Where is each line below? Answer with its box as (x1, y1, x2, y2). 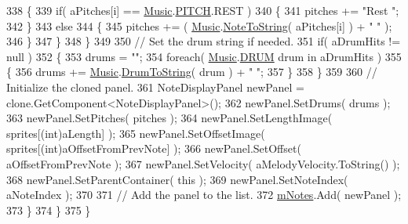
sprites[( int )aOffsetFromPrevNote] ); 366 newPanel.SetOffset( (6, 140, 301, 157)
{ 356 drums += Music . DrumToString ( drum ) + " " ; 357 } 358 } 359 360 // (6, 63, 377, 80)
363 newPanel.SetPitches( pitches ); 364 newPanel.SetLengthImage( (6, 110, 333, 126)
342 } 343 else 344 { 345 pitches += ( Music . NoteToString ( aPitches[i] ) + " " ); (6, 17, 392, 34)
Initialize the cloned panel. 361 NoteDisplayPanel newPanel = (6, 78, 304, 95)
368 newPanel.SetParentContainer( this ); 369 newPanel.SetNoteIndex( (6, 171, 348, 187)
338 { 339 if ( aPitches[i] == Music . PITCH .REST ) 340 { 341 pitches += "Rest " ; (6, 2, 399, 18)
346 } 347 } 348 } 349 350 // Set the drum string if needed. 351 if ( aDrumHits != (6, 33, 401, 49)
